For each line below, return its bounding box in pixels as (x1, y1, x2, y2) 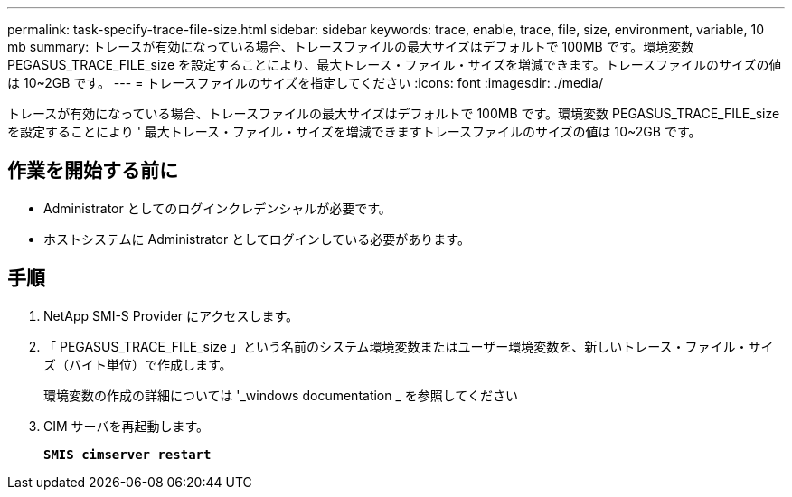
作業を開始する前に (7, 159, 178, 183)
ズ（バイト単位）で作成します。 (43, 356, 232, 372)
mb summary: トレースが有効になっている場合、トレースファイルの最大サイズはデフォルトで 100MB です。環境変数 (7, 39, 694, 54)
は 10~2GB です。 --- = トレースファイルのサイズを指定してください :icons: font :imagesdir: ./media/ (7, 75, 603, 90)
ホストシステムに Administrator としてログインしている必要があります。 (43, 230, 470, 247)
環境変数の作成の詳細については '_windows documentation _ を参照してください (43, 387, 518, 403)
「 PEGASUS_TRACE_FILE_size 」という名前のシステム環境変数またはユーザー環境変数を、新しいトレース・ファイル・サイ (43, 338, 774, 354)
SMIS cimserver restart (43, 446, 212, 462)
